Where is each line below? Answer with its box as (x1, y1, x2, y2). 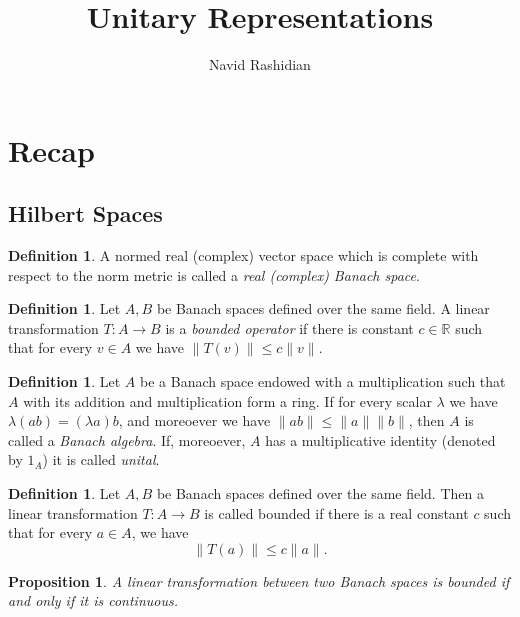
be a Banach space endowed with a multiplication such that (140, 371, 506, 392)
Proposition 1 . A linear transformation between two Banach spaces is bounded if (8, 570, 510, 591)
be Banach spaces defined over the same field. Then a (156, 483, 484, 504)
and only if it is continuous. (8, 590, 178, 611)
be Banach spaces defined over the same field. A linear (156, 298, 490, 319)
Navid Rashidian (209, 54, 311, 75)
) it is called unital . (42, 449, 160, 470)
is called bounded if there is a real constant (204, 502, 469, 523)
